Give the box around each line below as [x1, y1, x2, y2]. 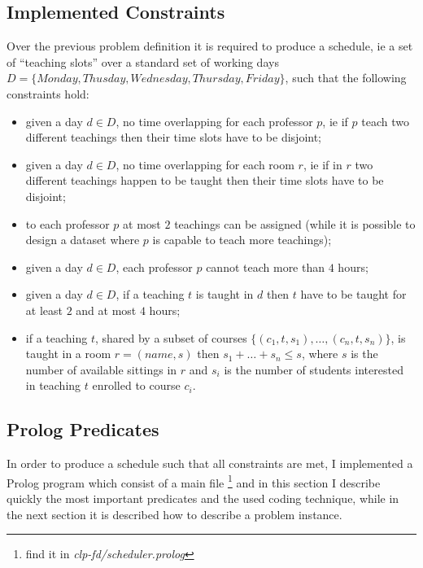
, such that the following [285, 69, 407, 86]
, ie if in [303, 155, 342, 173]
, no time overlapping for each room [116, 155, 294, 173]
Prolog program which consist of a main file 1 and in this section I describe [7, 471, 381, 491]
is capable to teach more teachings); [152, 231, 332, 248]
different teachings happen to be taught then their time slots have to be [25, 172, 384, 189]
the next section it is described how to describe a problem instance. [7, 505, 342, 522]
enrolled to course [92, 377, 181, 394]
